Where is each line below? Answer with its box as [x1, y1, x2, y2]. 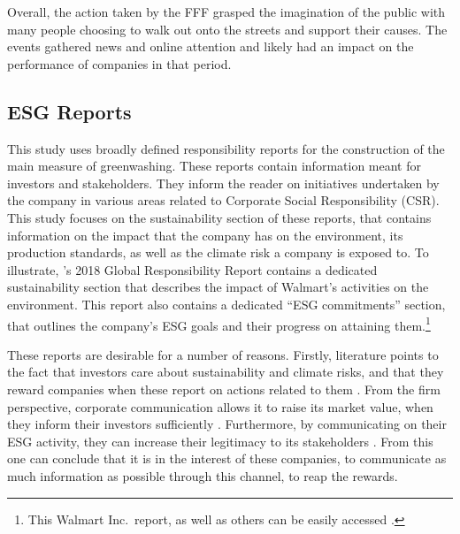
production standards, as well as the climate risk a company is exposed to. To [7, 243, 429, 262]
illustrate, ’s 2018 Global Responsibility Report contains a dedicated [7, 260, 378, 278]
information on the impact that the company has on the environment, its [7, 225, 403, 244]
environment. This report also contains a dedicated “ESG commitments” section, [7, 294, 446, 313]
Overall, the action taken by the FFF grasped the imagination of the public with [7, 3, 446, 20]
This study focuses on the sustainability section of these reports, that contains [7, 208, 432, 226]
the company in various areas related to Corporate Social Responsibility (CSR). [7, 191, 440, 210]
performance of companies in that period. [7, 54, 232, 72]
